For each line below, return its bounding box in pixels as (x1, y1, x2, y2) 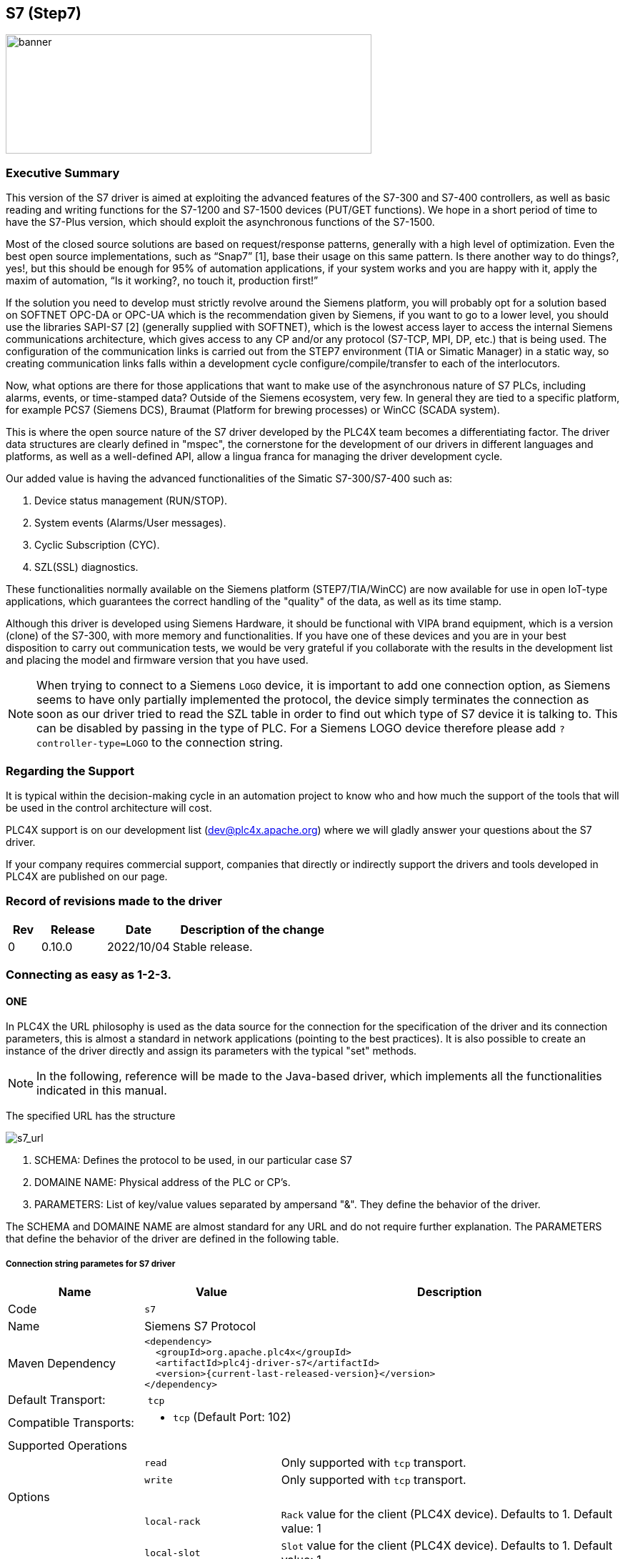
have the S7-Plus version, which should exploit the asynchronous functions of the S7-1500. (6, 216, 435, 229)
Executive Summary (6, 165, 120, 180)
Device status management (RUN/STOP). (34, 494, 228, 507)
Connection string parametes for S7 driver (6, 1258, 176, 1269)
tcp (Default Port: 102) (173, 1410, 291, 1425)
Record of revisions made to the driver (6, 894, 222, 909)
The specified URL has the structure (6, 1110, 176, 1122)
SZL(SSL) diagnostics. (34, 561, 139, 574)
